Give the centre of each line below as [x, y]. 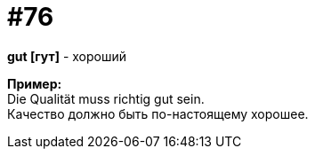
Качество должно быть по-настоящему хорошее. [158, 113]
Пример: [35, 83]
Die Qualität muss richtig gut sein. [106, 98]
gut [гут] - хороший [67, 56]
